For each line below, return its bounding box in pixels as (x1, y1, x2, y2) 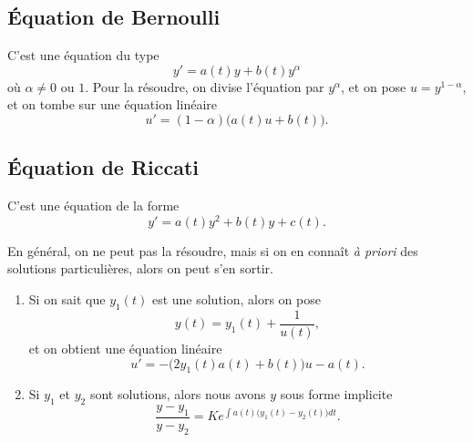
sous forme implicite (280, 385, 393, 404)
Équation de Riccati (7, 153, 200, 181)
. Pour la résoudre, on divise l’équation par (85, 77, 324, 96)
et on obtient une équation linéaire (28, 338, 222, 357)
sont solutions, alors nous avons (89, 385, 266, 404)
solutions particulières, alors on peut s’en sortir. (7, 259, 273, 278)
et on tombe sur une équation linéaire (7, 95, 217, 114)
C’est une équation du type (7, 46, 159, 65)
